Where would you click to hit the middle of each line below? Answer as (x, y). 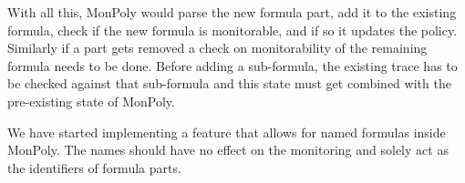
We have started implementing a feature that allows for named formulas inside (227, 132)
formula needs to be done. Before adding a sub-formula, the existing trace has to (232, 65)
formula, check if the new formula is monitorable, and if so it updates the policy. (232, 30)
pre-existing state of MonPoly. (91, 101)
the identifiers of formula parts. (94, 167)
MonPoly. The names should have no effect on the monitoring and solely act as (228, 150)
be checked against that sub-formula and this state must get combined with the (229, 83)
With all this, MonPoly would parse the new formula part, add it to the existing (232, 12)
